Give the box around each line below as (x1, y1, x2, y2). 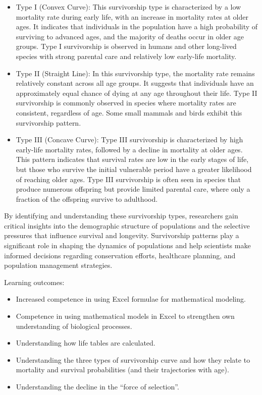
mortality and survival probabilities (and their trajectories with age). (16, 364, 229, 375)
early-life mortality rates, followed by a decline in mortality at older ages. (16, 144, 243, 154)
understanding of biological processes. (16, 320, 132, 331)
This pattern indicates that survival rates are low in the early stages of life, (16, 154, 249, 164)
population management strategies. (4, 260, 113, 270)
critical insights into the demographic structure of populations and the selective (4, 220, 250, 231)
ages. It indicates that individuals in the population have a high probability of (16, 21, 258, 32)
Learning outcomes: (4, 276, 65, 287)
